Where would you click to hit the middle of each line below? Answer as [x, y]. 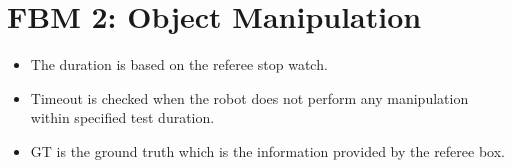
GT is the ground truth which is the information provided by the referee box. [267, 150]
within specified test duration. [122, 117]
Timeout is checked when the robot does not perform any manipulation [249, 97]
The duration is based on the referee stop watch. [179, 64]
